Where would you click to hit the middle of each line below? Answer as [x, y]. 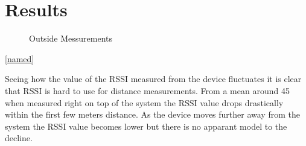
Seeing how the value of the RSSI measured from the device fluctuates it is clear [153, 79]
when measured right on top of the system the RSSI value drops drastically [144, 102]
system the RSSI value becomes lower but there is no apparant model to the [146, 126]
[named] [20, 58]
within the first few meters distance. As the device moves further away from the [152, 114]
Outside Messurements [71, 38]
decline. [19, 138]
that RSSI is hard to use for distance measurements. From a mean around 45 [147, 90]
